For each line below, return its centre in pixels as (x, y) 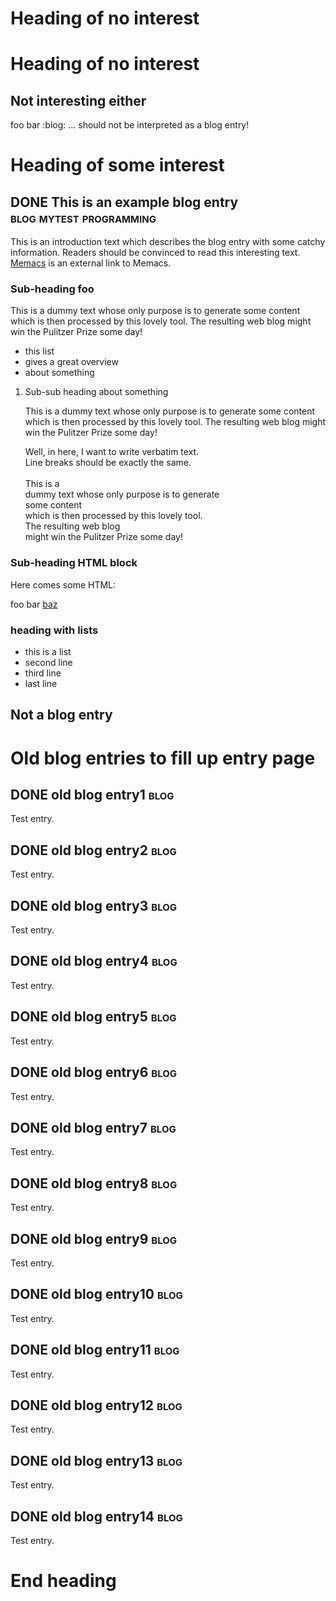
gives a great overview (71, 362)
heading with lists (54, 630)
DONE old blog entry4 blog (94, 961)
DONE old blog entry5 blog (93, 1017)
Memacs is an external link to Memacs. (91, 263)
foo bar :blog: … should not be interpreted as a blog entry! (130, 125)
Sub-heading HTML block (74, 563)
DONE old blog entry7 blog (93, 1127)
